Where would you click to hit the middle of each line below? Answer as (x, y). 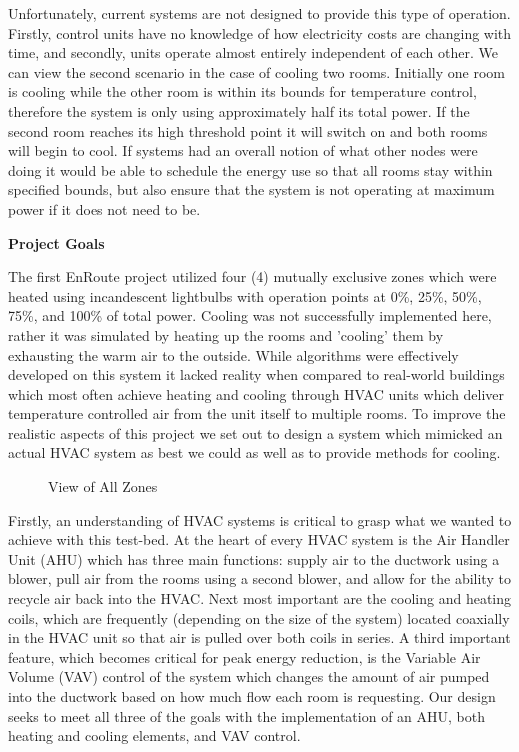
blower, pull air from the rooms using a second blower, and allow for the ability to (259, 578)
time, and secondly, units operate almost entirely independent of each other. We (253, 52)
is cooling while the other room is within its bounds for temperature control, (242, 91)
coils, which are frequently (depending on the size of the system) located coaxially (259, 617)
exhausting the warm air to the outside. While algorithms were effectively (233, 354)
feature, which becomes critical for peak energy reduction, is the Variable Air (244, 656)
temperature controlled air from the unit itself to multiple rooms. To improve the (257, 413)
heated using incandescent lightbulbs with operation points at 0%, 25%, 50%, (245, 295)
